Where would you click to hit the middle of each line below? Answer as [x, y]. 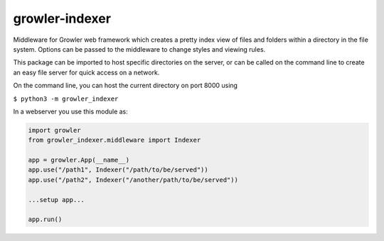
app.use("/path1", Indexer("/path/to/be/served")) [118, 170]
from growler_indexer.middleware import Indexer [114, 140]
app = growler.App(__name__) [79, 160]
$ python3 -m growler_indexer [66, 99]
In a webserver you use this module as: [70, 111]
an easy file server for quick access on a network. [86, 72]
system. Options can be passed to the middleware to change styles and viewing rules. [139, 49]
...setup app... [57, 200]
